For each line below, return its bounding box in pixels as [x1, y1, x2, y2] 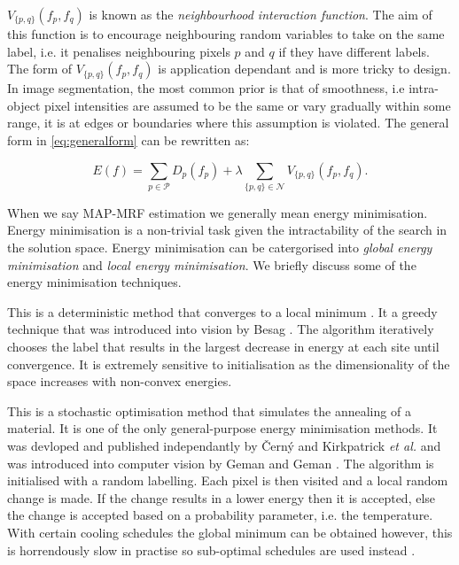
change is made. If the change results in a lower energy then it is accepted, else [7, 488, 436, 507]
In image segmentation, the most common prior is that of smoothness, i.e [7, 79, 405, 97]
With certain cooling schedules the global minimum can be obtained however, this [7, 522, 453, 541]
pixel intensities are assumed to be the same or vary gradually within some [43, 96, 451, 114]
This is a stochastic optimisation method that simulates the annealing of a [7, 401, 411, 420]
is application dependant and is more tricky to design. [158, 59, 451, 78]
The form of [7, 59, 73, 78]
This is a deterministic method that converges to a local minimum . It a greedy [7, 302, 438, 321]
